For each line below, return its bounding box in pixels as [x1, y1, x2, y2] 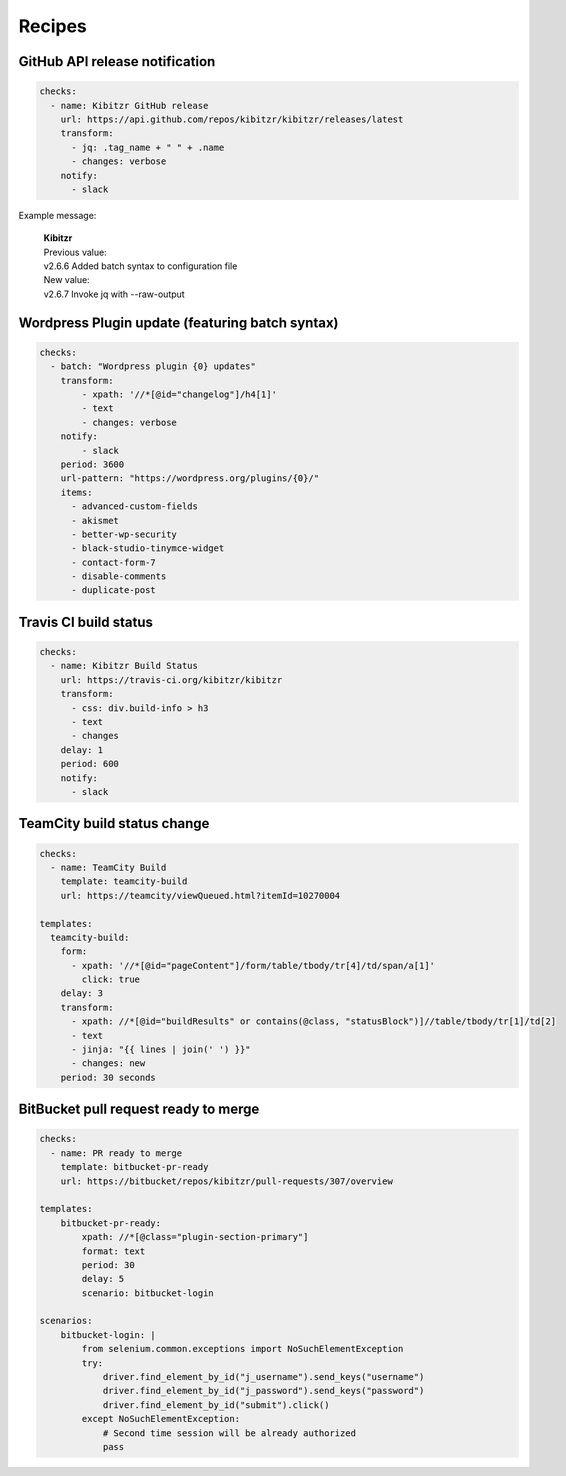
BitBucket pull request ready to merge [18, 1101, 260, 1118]
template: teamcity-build [60, 876, 188, 887]
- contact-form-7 [71, 556, 157, 568]
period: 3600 [60, 458, 125, 470]
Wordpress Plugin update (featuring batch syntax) [18, 314, 339, 331]
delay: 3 [60, 988, 104, 999]
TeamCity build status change [18, 815, 210, 832]
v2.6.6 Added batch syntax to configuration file [43, 260, 238, 272]
